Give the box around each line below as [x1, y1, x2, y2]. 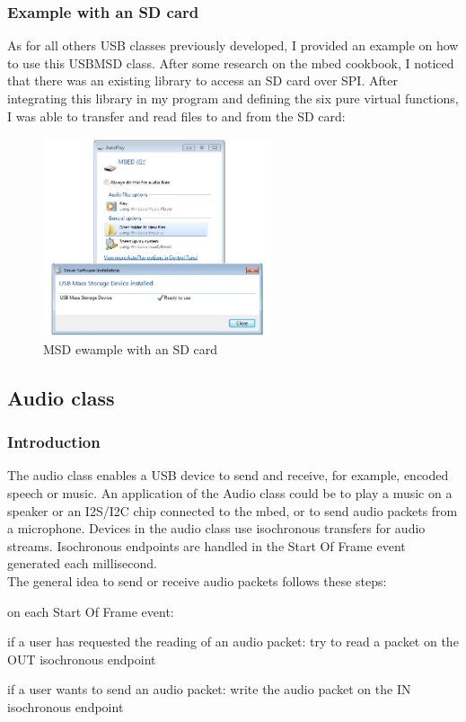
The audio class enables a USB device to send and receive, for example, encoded [7, 466, 449, 485]
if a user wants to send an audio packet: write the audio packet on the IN [7, 680, 411, 699]
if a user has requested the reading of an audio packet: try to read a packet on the [7, 632, 459, 651]
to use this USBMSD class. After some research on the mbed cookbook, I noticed [7, 53, 454, 72]
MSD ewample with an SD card [43, 339, 218, 358]
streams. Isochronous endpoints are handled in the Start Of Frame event [7, 536, 406, 555]
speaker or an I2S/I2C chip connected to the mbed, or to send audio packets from [7, 501, 458, 520]
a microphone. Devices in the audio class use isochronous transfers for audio [7, 519, 426, 538]
